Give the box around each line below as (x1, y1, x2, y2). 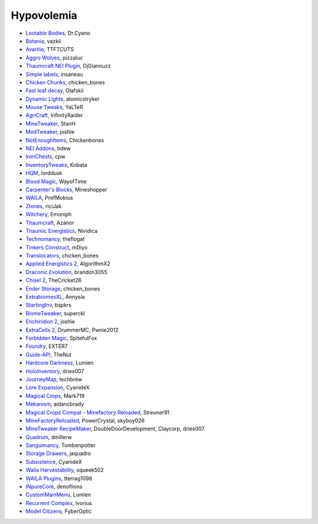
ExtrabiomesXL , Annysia (25, 294, 85, 301)
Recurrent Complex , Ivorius (25, 499, 92, 506)
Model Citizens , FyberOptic (25, 507, 92, 515)
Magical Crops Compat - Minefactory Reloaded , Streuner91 (25, 408, 170, 416)
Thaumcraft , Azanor (25, 219, 75, 226)
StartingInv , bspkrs (25, 301, 72, 309)
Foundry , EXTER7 (25, 342, 68, 350)
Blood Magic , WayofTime (25, 177, 87, 185)
